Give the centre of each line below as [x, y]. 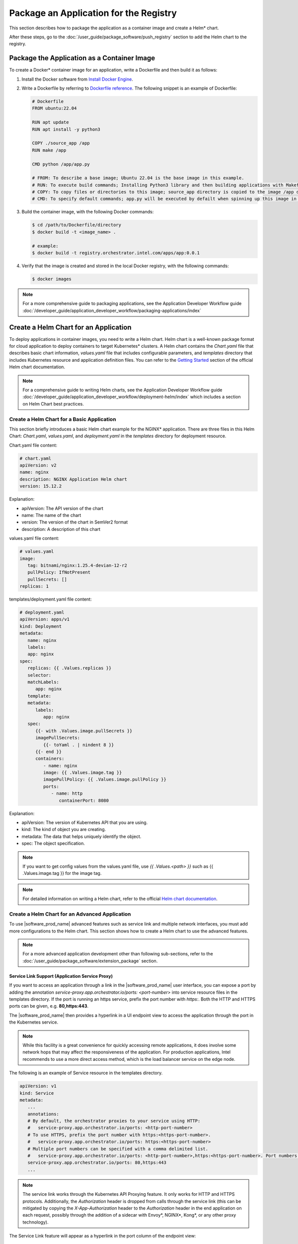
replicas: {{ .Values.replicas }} [70, 668]
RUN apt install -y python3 [66, 129]
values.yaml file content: [34, 538]
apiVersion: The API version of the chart [63, 508]
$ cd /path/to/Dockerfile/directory [77, 225]
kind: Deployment [41, 626]
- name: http [67, 793]
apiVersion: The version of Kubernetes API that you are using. [85, 823]
